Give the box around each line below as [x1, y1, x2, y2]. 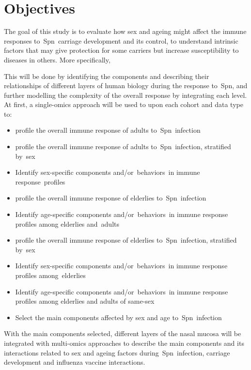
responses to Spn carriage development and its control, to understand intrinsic [4, 35, 238, 46]
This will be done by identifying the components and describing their [4, 71, 209, 81]
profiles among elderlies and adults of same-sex [15, 296, 155, 306]
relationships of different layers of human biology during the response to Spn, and [4, 80, 248, 91]
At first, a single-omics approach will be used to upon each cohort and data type [4, 99, 243, 109]
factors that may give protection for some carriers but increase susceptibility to [4, 45, 239, 55]
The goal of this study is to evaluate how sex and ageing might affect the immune [4, 26, 247, 36]
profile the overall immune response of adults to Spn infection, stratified [15, 141, 231, 152]
